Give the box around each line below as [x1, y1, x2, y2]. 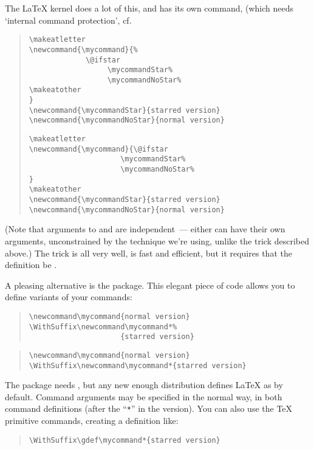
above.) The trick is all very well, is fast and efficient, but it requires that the [5, 246, 292, 259]
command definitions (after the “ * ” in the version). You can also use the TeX [5, 402, 293, 415]
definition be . [5, 258, 57, 271]
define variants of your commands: [5, 290, 132, 303]
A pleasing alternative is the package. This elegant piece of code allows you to [5, 278, 295, 291]
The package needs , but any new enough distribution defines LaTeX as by [5, 378, 283, 391]
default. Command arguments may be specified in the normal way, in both [5, 390, 282, 403]
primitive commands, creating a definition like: [5, 414, 179, 427]
